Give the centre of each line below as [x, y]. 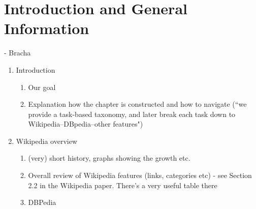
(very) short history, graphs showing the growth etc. [109, 158]
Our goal [42, 87]
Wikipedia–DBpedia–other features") [86, 124]
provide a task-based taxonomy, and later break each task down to [132, 114]
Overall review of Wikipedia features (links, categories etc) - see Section [140, 175]
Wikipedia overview [47, 141]
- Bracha [18, 53]
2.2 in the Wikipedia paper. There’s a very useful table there [123, 185]
